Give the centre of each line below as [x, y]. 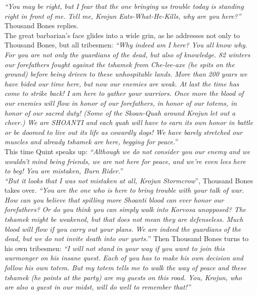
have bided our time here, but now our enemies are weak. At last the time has [122, 83]
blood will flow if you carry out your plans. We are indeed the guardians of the [123, 229]
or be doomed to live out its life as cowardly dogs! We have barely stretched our [124, 132]
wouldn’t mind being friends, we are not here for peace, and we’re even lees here [125, 161]
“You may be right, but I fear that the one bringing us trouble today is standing [124, 6]
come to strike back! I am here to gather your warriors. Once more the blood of [124, 93]
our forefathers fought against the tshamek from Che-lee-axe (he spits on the [120, 64]
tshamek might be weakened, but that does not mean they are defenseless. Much [124, 219]
